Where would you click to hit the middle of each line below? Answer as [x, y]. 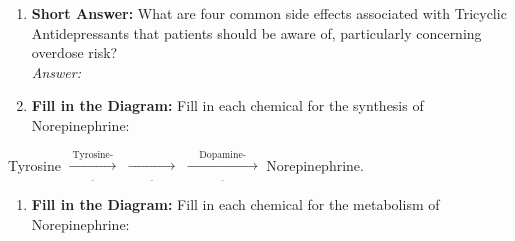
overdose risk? [74, 52]
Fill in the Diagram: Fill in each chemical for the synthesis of [227, 105]
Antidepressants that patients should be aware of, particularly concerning [256, 32]
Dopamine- [223, 154]
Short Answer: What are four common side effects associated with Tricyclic [269, 13]
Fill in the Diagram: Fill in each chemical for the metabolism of [235, 204]
